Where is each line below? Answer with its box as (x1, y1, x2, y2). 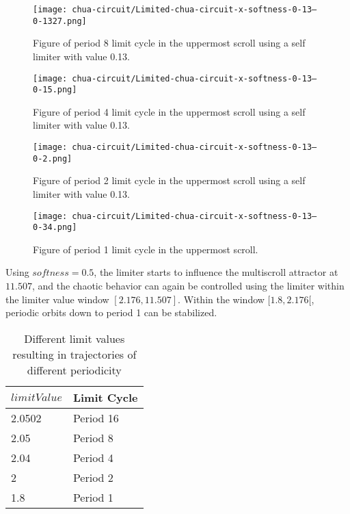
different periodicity (27, 361, 122, 378)
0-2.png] (33, 153, 72, 164)
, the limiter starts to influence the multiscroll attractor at (94, 265, 338, 279)
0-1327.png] (33, 16, 87, 26)
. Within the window (178, 292, 265, 306)
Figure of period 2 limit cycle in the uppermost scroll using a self (33, 173, 306, 188)
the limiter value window (5, 292, 109, 306)
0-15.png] (33, 85, 77, 95)
